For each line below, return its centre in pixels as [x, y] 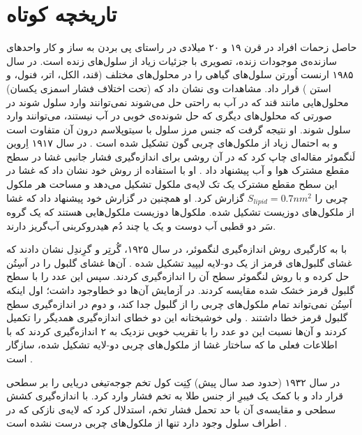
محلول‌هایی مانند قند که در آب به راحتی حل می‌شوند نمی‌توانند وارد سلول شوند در [178, 102]
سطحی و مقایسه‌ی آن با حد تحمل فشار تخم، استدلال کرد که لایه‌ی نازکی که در [171, 409]
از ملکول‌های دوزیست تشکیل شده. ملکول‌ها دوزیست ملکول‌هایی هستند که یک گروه [180, 212]
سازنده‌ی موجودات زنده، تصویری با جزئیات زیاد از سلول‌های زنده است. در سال [172, 60]
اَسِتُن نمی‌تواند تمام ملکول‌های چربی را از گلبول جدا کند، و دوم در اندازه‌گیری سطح [179, 303]
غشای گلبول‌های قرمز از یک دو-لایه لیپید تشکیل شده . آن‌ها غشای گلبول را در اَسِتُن [179, 262]
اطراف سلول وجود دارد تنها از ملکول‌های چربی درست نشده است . [147, 423]
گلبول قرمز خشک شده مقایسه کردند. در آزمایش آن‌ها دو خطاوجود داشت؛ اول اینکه [181, 290]
